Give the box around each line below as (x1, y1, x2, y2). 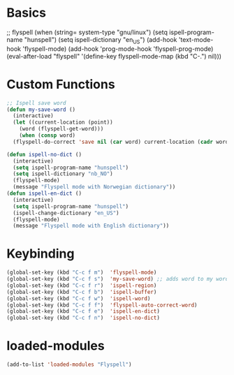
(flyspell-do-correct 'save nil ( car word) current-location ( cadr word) (13, 138, 232, 145)
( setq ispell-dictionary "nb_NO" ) (13, 170, 113, 177)
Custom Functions (6, 76, 116, 92)
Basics (6, 5, 47, 21)
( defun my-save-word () (6, 106, 76, 113)
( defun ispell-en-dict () (6, 190, 82, 197)
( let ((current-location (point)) (13, 119, 113, 126)
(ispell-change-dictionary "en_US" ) (13, 209, 119, 216)
